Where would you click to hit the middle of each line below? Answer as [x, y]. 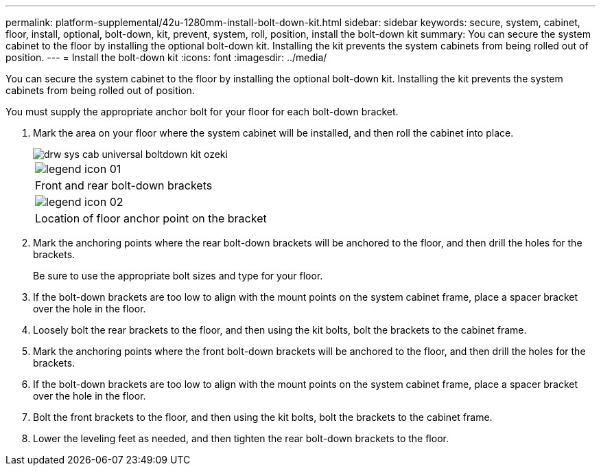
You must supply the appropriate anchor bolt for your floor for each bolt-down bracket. [202, 112]
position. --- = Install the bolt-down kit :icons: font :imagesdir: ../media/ [166, 57]
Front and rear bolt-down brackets [124, 185]
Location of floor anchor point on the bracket [151, 218]
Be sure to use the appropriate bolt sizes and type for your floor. [178, 276]
